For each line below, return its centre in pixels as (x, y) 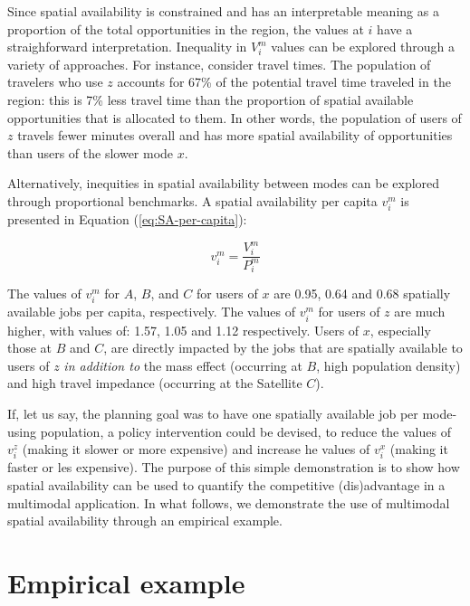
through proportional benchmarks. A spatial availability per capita (192, 200)
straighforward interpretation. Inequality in (127, 47)
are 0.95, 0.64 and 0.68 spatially (362, 294)
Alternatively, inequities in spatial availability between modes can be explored (224, 183)
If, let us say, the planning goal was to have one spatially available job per (213, 414)
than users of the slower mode (91, 152)
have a (395, 28)
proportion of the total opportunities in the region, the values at (186, 28)
